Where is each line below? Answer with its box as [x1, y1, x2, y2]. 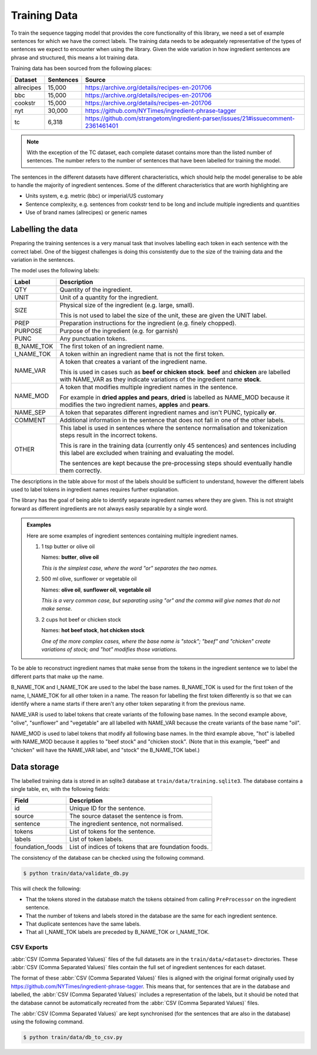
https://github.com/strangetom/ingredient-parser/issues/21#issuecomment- [85, 114, 295, 122]
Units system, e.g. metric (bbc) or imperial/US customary [25, 192, 164, 199]
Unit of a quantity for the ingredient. [59, 293, 158, 301]
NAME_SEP [14, 408, 46, 416]
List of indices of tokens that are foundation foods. [69, 843, 209, 851]
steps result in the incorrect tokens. [59, 431, 158, 439]
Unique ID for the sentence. [69, 804, 146, 812]
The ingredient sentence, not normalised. [69, 819, 184, 827]
